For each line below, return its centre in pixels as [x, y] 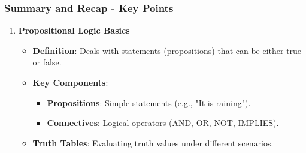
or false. [47, 62]
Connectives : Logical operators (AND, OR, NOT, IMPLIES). [163, 123]
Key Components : [70, 82]
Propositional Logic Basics [74, 30]
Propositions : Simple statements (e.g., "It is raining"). [149, 102]
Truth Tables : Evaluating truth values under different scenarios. [153, 142]
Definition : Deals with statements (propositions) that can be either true [167, 50]
